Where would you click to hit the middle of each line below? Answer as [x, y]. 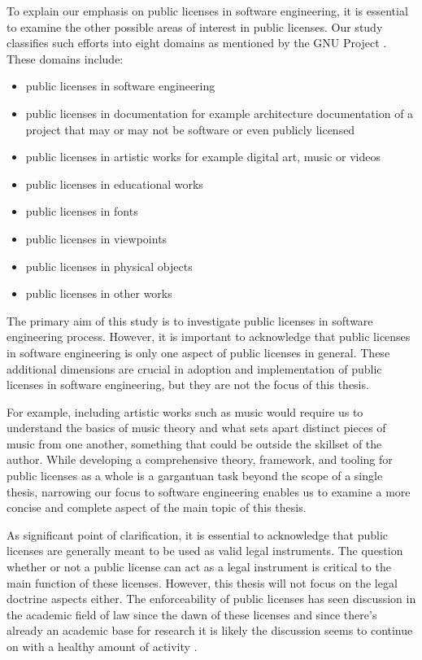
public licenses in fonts [82, 211]
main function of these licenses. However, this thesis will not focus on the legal [202, 582]
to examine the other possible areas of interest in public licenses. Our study [195, 26]
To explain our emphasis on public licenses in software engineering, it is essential [207, 11]
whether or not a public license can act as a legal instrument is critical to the [199, 567]
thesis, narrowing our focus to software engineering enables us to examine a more [209, 491]
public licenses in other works [99, 293]
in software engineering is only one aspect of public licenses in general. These [198, 352]
